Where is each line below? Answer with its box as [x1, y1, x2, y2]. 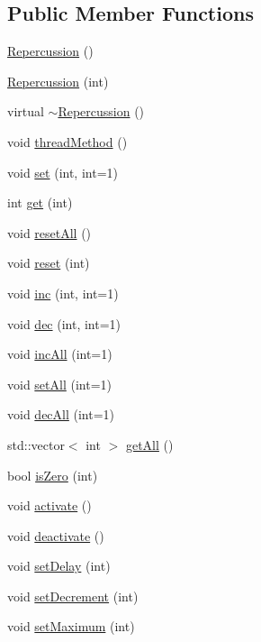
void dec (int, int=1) [7, 314, 121, 333]
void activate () [7, 496, 92, 515]
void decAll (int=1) [7, 405, 115, 424]
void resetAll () [7, 223, 92, 242]
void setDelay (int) [7, 556, 111, 575]
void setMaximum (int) [7, 617, 135, 636]
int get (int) [7, 193, 73, 212]
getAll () [125, 435, 174, 454]
